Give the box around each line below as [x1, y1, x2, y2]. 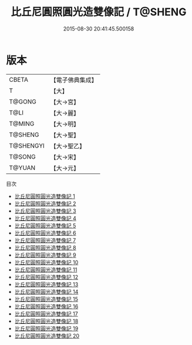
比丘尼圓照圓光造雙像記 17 [14, 310, 78, 317]
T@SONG [9, 152, 36, 160]
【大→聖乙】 [50, 142, 86, 150]
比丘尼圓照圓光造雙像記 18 [14, 317, 79, 324]
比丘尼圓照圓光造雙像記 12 [14, 273, 78, 280]
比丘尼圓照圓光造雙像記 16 [14, 303, 79, 310]
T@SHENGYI [9, 142, 45, 150]
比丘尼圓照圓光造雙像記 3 [14, 207, 76, 215]
